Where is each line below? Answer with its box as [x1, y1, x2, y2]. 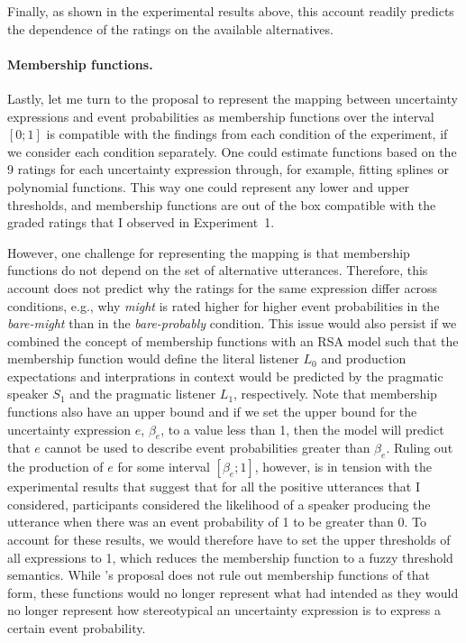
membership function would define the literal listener [7, 349, 299, 368]
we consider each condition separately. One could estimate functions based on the [7, 142, 457, 161]
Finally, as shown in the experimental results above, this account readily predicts [7, 2, 454, 20]
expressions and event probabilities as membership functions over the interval [7, 106, 434, 125]
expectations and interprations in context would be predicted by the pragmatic [7, 366, 443, 385]
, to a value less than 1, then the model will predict [160, 419, 444, 438]
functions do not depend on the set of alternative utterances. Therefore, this [7, 261, 428, 280]
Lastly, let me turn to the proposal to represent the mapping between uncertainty [7, 88, 458, 107]
